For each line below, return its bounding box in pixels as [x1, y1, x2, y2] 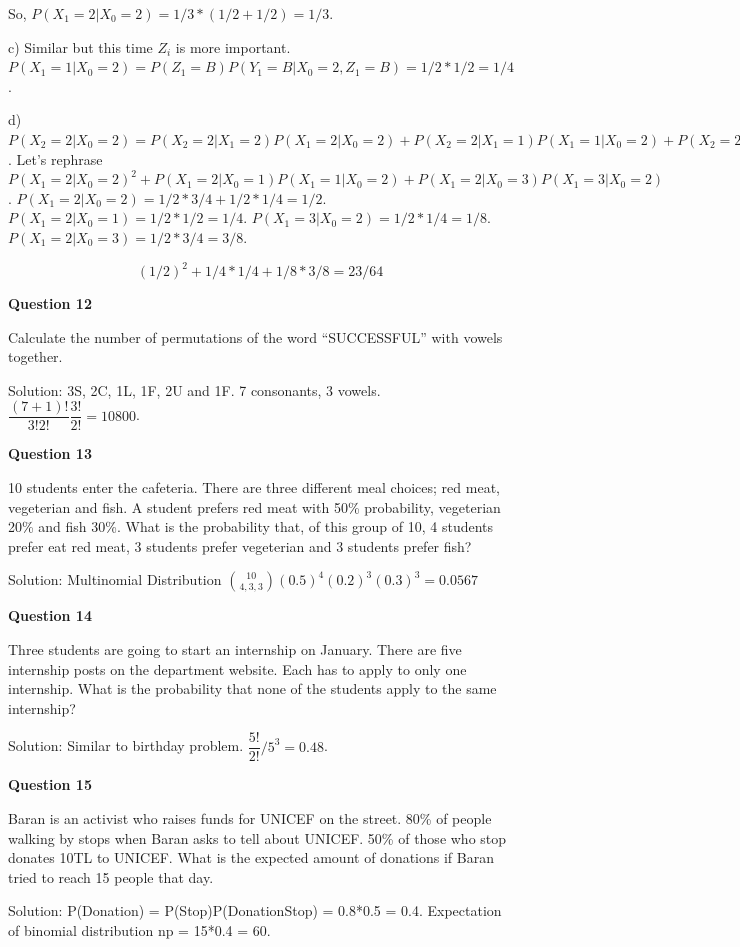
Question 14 [8, 605, 92, 626]
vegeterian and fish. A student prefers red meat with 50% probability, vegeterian [8, 496, 501, 517]
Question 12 [8, 293, 92, 314]
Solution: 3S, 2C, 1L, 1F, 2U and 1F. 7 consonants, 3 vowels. [8, 379, 381, 400]
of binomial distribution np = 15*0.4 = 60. [8, 920, 271, 941]
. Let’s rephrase [8, 148, 103, 169]
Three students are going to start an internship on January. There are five [8, 639, 462, 660]
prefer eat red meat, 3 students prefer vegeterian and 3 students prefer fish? [8, 535, 472, 556]
